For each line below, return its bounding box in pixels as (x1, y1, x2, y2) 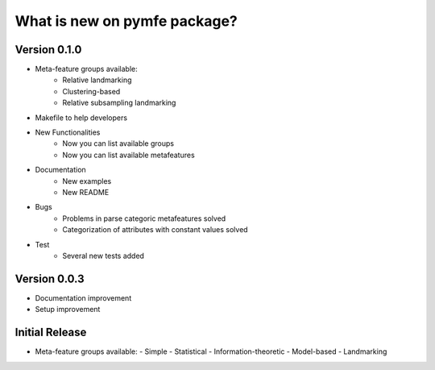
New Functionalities (35, 127, 101, 137)
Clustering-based (62, 86, 121, 96)
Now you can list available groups (62, 139, 175, 148)
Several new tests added (62, 251, 145, 260)
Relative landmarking (62, 75, 132, 85)
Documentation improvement (35, 293, 132, 302)
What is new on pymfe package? (14, 12, 238, 30)
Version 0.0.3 (14, 272, 85, 285)
